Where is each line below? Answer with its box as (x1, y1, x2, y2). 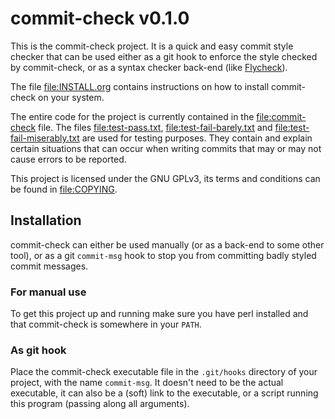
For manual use (10, 285, 87, 299)
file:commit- (256, 110, 307, 122)
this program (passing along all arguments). (10, 398, 190, 410)
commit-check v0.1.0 (10, 7, 190, 30)
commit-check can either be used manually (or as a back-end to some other (10, 238, 325, 251)
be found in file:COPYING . (10, 183, 118, 195)
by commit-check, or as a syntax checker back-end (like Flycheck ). (10, 61, 288, 73)
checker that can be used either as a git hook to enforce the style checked (10, 50, 318, 62)
